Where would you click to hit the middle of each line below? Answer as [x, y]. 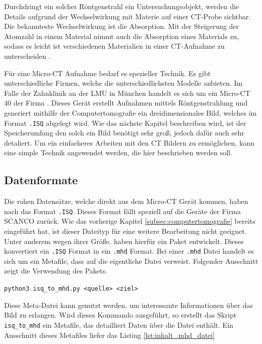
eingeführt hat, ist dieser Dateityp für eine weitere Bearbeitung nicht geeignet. [125, 231]
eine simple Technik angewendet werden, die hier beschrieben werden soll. [118, 152]
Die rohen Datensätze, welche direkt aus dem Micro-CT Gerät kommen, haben [126, 201]
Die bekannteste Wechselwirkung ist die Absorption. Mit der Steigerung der [122, 26]
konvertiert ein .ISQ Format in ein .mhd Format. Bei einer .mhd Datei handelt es [129, 251]
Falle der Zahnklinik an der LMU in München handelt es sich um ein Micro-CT [127, 93]
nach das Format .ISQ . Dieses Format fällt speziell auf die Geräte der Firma [122, 211]
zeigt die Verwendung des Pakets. [56, 271]
